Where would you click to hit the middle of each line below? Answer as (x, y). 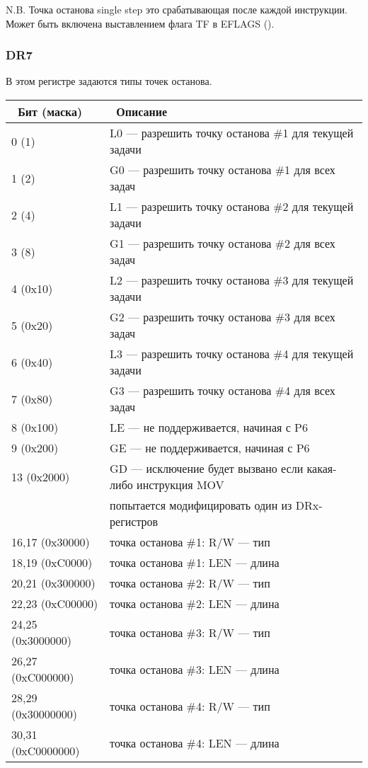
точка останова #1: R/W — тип (190, 542)
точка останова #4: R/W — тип (190, 706)
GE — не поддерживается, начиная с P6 (210, 448)
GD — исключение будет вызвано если (207, 468)
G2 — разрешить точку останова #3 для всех (223, 317)
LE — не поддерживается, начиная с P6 (209, 427)
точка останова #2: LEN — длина (195, 603)
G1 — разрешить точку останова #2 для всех (223, 243)
